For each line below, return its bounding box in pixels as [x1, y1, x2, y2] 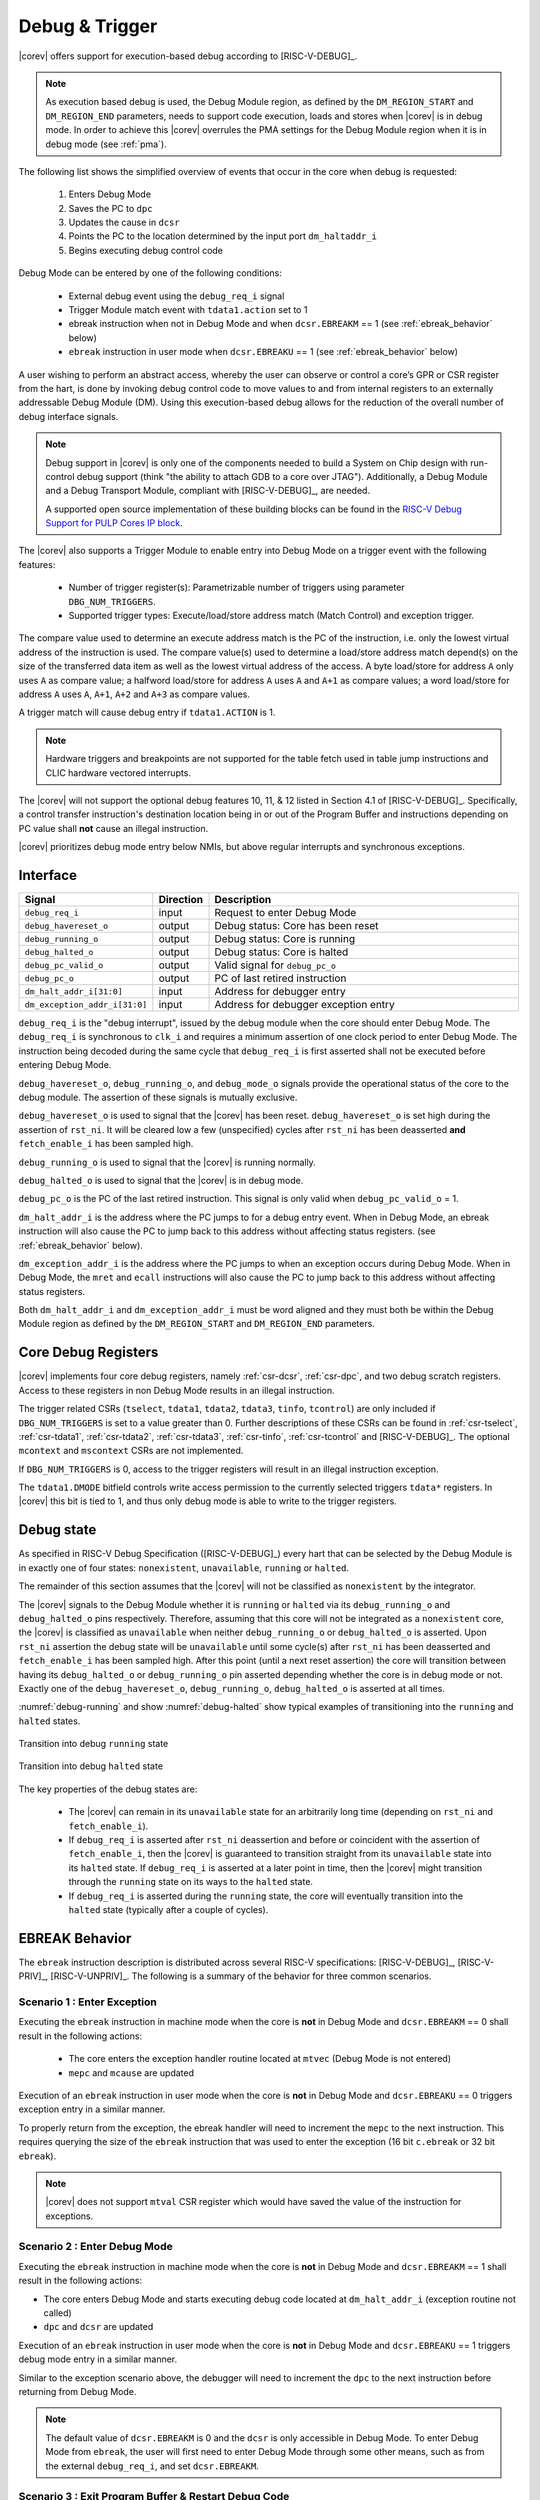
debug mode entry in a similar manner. [18, 2353, 178, 2365]
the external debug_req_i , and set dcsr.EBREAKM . [45, 2460, 259, 2472]
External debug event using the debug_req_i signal [68, 290, 285, 302]
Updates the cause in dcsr [68, 216, 180, 229]
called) [43, 2307, 72, 2319]
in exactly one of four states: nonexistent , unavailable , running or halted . [18, 1561, 350, 1574]
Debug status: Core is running [214, 932, 355, 946]
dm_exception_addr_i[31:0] [24, 999, 148, 1010]
